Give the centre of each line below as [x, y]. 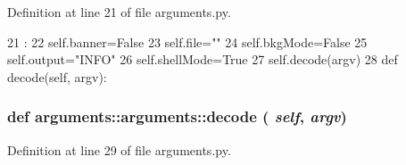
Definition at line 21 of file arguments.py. [119, 12]
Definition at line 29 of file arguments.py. [119, 149]
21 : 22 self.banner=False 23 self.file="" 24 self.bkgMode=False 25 [187, 41]
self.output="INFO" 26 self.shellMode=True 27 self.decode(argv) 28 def [203, 59]
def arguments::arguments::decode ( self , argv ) [177, 116]
